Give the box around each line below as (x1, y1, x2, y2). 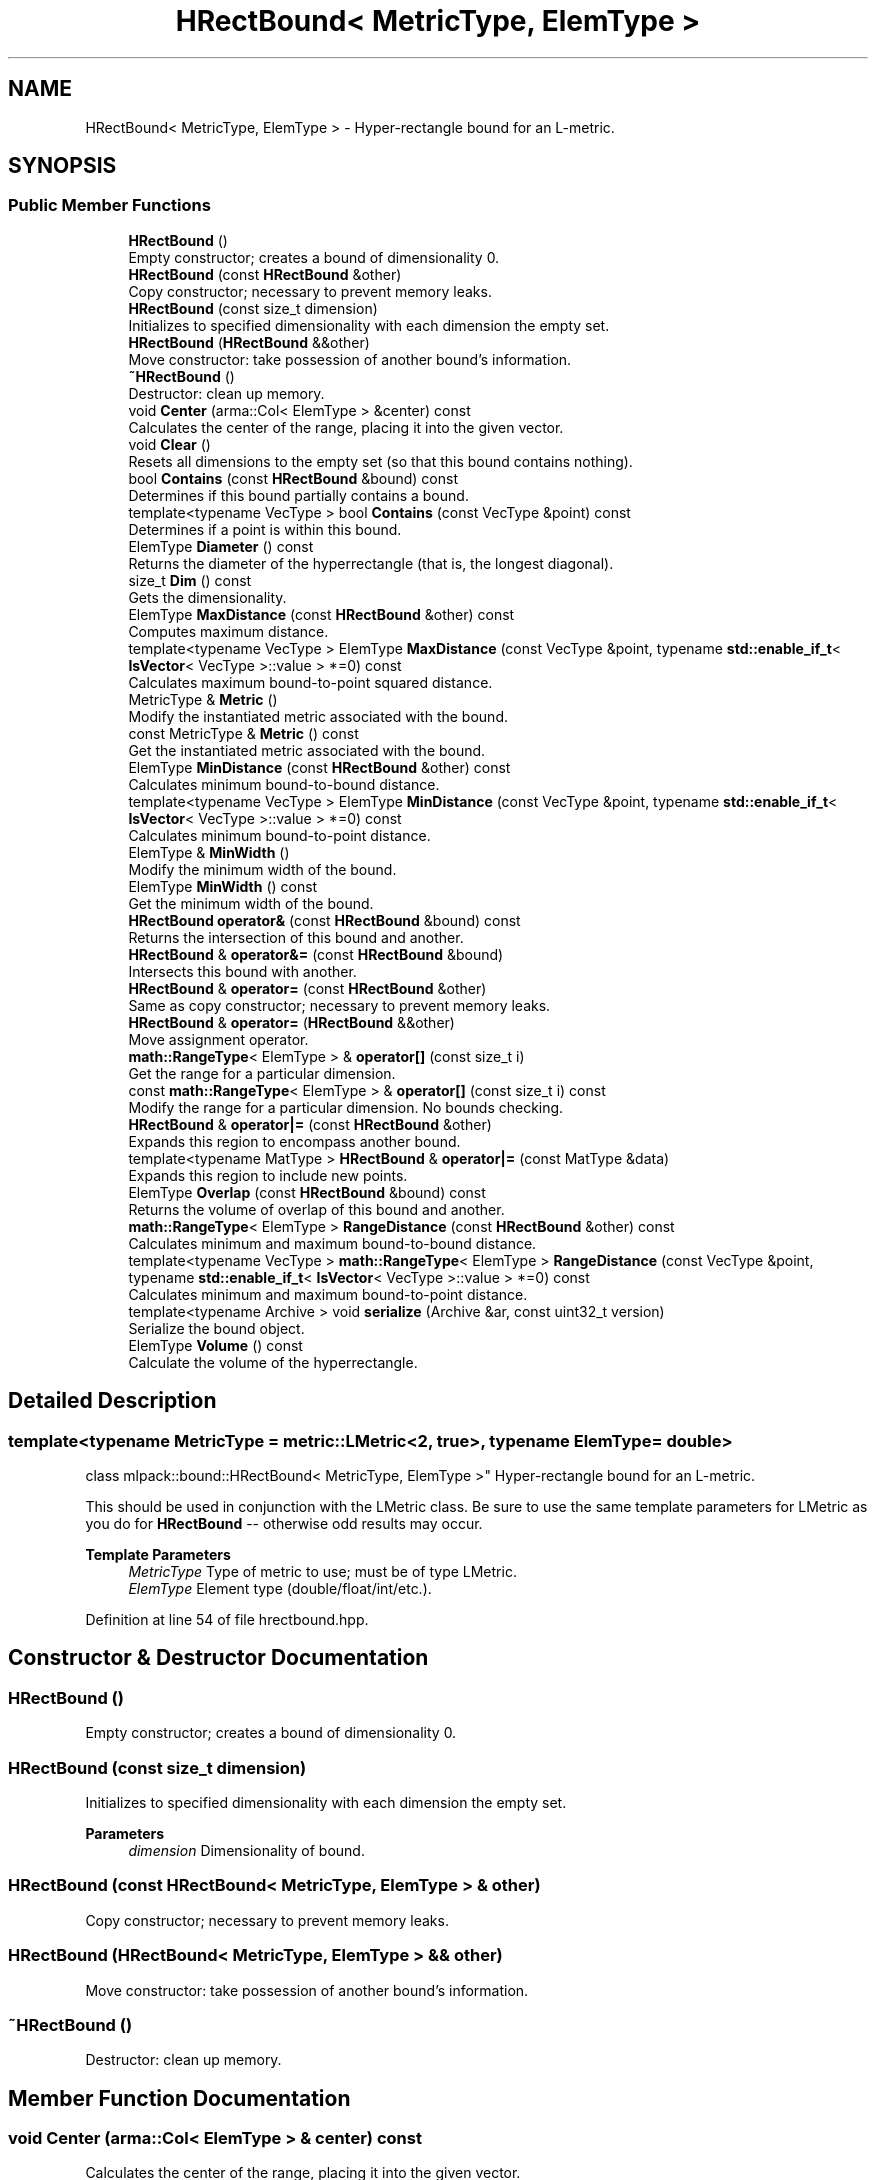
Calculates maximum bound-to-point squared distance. (128, 673, 493, 691)
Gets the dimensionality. (128, 588, 287, 606)
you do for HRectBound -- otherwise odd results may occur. (85, 1515, 483, 1533)
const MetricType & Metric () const (128, 724, 359, 742)
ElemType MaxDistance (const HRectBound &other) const (128, 605, 515, 623)
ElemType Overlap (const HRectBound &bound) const (128, 1183, 486, 1201)
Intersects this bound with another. (128, 962, 357, 980)
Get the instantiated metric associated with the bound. (128, 741, 486, 759)
